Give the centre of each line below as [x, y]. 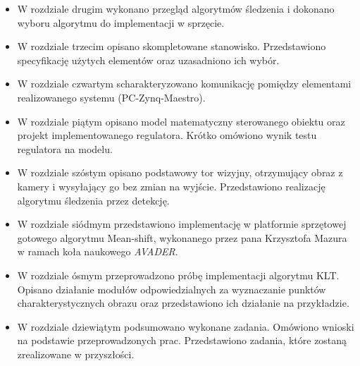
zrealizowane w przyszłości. [76, 354]
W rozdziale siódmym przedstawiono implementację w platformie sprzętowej [182, 224]
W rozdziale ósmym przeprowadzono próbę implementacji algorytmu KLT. [178, 275]
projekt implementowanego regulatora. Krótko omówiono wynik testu [167, 135]
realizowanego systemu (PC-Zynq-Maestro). [111, 97]
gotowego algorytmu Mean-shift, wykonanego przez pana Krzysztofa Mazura [182, 237]
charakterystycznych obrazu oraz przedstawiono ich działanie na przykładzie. [183, 303]
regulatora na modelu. [65, 148]
